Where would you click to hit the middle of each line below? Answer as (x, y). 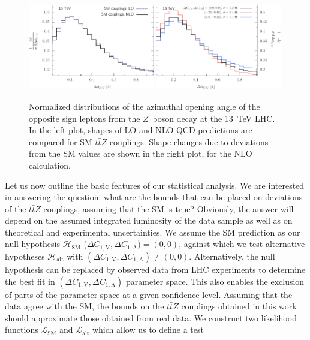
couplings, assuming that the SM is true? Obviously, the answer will (168, 208)
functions (22, 330)
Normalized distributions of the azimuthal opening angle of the (145, 106)
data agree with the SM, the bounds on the (85, 306)
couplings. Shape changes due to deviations (189, 141)
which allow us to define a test (148, 330)
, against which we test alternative (242, 244)
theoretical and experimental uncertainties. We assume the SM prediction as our (153, 232)
